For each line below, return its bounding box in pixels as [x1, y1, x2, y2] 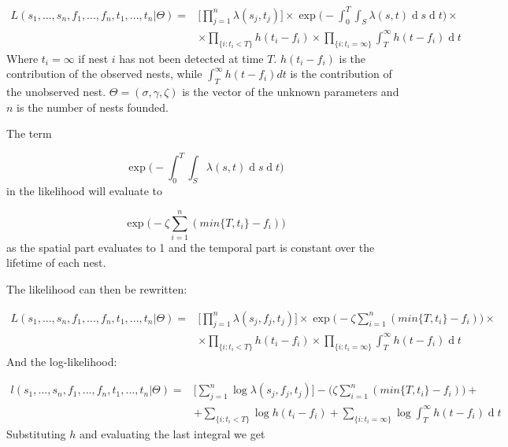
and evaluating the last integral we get [79, 425, 265, 441]
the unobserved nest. [6, 83, 106, 100]
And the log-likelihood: [6, 353, 117, 369]
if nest [78, 50, 109, 66]
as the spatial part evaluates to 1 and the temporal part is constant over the [6, 238, 375, 255]
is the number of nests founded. [17, 98, 169, 115]
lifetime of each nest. [6, 254, 106, 271]
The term [6, 125, 52, 142]
